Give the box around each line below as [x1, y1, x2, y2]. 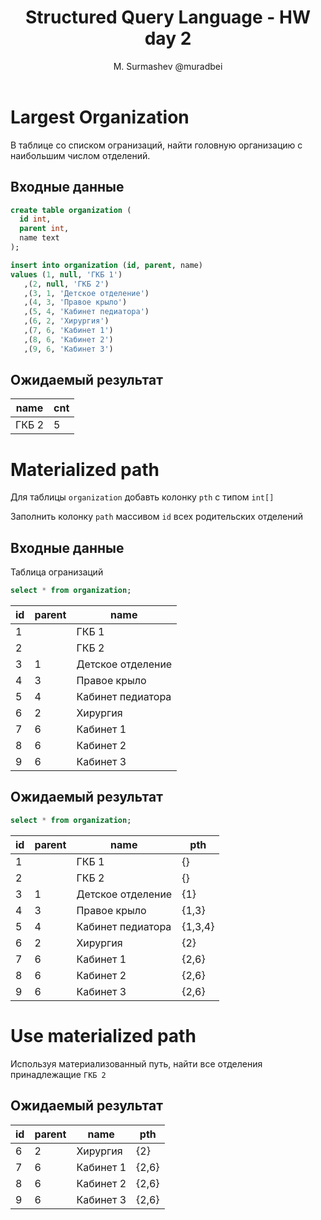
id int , [19, 214, 52, 225]
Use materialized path [10, 1024, 197, 1047]
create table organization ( [10, 205, 132, 215]
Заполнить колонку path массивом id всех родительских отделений [10, 511, 303, 523]
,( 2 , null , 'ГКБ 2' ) [23, 279, 110, 289]
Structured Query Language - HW [24, 6, 312, 29]
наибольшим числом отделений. [10, 149, 151, 161]
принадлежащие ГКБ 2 [10, 1068, 107, 1080]
